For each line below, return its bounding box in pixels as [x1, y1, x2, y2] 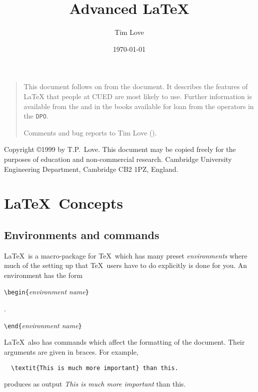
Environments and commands [4, 227, 160, 242]
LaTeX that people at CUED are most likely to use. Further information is [23, 91, 252, 101]
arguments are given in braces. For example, [4, 346, 139, 357]
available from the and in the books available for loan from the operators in [23, 101, 254, 111]
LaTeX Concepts [4, 193, 123, 213]
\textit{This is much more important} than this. [11, 364, 178, 372]
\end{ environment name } [4, 320, 82, 330]
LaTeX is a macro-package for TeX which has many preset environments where [4, 250, 248, 261]
